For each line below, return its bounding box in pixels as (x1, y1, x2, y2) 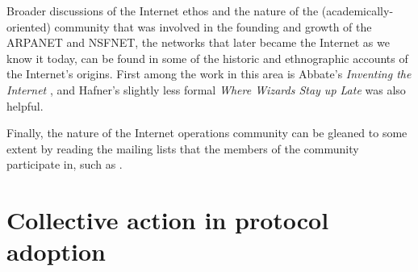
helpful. (6, 97, 44, 114)
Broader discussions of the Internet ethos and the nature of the (6, 2, 319, 19)
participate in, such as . (6, 156, 123, 173)
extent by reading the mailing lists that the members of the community (6, 140, 359, 157)
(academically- (321, 2, 394, 19)
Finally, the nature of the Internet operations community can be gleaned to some (6, 124, 408, 141)
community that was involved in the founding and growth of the (54, 18, 372, 35)
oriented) (6, 18, 51, 35)
